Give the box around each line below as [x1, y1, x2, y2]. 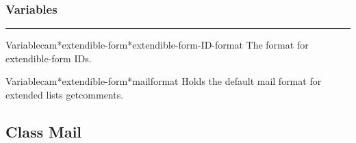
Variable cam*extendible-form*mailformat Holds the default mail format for [5, 74, 322, 88]
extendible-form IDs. [5, 51, 92, 65]
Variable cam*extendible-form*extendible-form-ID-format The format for [5, 38, 309, 52]
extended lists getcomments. [5, 88, 124, 101]
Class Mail [5, 120, 82, 142]
